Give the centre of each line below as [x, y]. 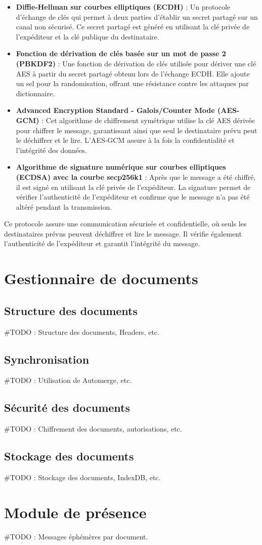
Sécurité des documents [67, 407]
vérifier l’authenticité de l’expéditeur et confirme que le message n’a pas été [133, 197]
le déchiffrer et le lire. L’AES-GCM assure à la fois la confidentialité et [125, 140]
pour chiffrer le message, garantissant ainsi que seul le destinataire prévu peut [137, 130]
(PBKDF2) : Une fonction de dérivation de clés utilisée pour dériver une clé [136, 63]
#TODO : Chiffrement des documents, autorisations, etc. [93, 429]
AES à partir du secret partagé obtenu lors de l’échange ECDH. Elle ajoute [133, 73]
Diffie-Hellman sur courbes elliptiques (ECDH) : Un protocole [123, 7]
